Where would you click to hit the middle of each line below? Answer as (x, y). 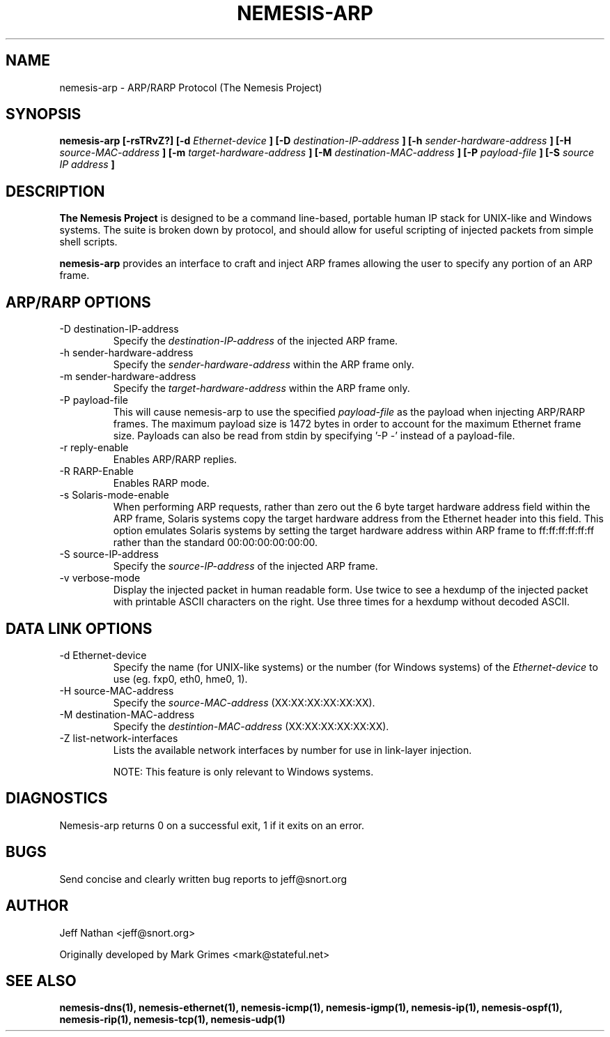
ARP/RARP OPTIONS (78, 302)
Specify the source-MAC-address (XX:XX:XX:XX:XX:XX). (244, 702)
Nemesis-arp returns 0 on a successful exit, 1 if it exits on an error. (212, 825)
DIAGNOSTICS (57, 798)
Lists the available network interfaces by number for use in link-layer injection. (292, 750)
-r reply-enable (94, 448)
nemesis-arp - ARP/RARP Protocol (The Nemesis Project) (191, 87)
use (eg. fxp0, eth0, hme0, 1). (180, 679)
